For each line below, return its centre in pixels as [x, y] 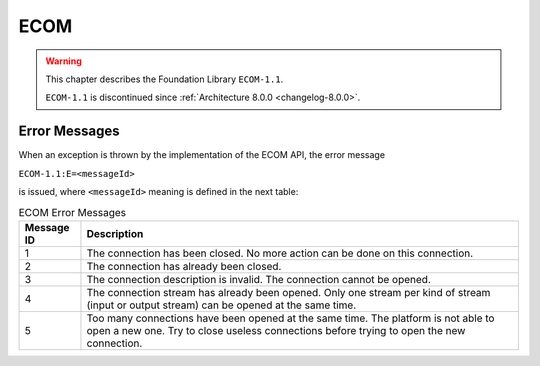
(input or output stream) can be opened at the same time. [221, 305]
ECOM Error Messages [72, 212]
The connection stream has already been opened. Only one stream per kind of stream [288, 292]
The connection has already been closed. [184, 266]
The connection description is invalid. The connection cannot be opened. [259, 279]
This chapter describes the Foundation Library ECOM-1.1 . [164, 79]
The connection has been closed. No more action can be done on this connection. [280, 253]
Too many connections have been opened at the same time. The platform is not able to [290, 318]
